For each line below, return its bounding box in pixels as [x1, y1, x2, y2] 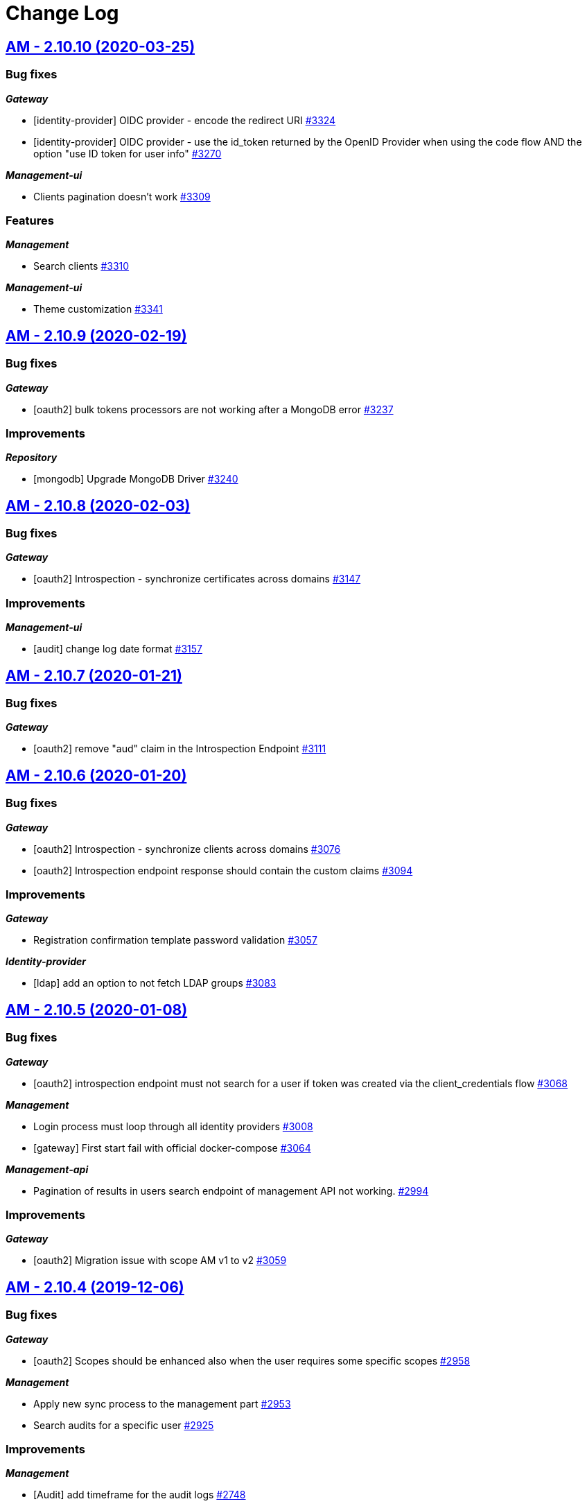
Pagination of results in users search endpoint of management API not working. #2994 [33, 1184, 429, 1197]
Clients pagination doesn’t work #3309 [33, 190, 211, 202]
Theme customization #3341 [33, 303, 163, 315]
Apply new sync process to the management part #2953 [33, 1397, 291, 1410]
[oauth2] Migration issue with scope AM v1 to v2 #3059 [33, 1254, 287, 1267]
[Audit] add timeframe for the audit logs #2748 [33, 1489, 246, 1501]
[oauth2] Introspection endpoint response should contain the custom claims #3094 [33, 864, 413, 876]
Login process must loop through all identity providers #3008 [33, 1120, 313, 1132]
